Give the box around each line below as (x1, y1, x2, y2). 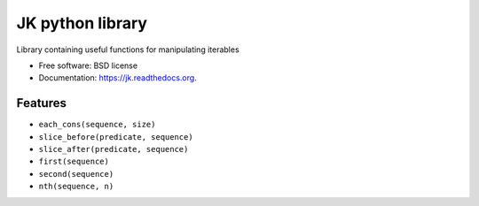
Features (16, 95, 67, 111)
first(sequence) (38, 156, 110, 167)
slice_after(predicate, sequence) (38, 144, 189, 155)
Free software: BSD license (38, 60, 137, 71)
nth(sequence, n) (38, 181, 114, 192)
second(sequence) (38, 169, 114, 179)
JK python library (16, 13, 148, 33)
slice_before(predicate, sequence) (38, 132, 194, 141)
